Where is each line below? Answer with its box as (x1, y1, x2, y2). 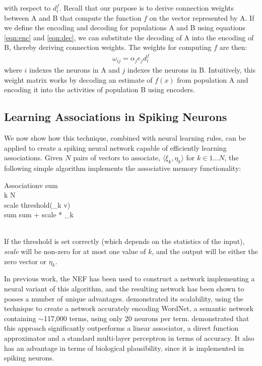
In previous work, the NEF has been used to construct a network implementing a (4, 273, 255, 284)
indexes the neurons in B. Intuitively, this (127, 64, 256, 75)
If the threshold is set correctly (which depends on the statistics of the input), (4, 236, 245, 247)
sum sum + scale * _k (4, 209, 74, 220)
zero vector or (4, 256, 47, 266)
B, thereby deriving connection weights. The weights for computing (4, 42, 212, 52)
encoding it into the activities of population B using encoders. (4, 84, 195, 95)
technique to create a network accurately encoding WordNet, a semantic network (4, 303, 253, 314)
